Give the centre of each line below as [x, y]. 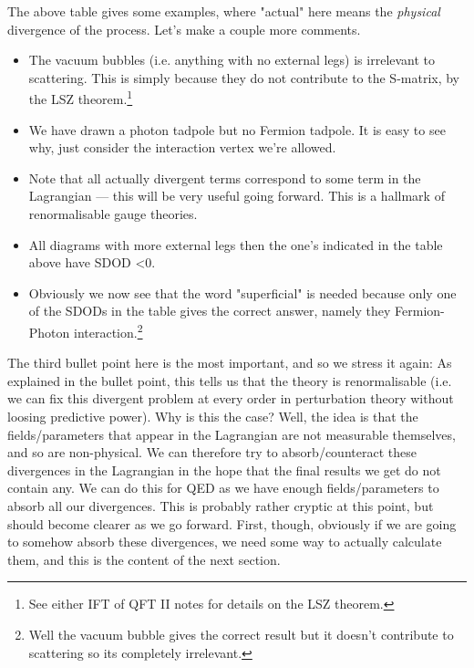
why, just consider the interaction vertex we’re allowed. [182, 147]
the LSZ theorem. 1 [81, 98]
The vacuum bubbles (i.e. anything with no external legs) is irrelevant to [232, 60]
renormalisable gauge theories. [113, 214]
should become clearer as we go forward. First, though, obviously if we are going [232, 523]
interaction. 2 [108, 330]
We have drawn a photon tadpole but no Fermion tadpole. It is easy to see [237, 129]
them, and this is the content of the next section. [144, 559]
